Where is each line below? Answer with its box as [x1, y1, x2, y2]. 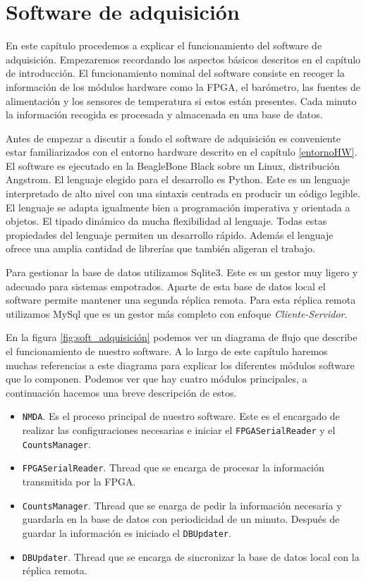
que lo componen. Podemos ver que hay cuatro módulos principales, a [6, 371, 307, 386]
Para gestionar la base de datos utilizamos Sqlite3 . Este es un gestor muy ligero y [6, 265, 358, 280]
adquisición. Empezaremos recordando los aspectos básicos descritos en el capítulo [6, 51, 361, 66]
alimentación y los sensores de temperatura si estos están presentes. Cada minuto [6, 93, 357, 108]
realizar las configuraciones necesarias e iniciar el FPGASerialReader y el [22, 423, 336, 438]
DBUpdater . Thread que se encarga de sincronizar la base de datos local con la [22, 549, 360, 564]
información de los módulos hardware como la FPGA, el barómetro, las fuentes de [6, 79, 361, 94]
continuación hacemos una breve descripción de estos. [6, 385, 237, 400]
